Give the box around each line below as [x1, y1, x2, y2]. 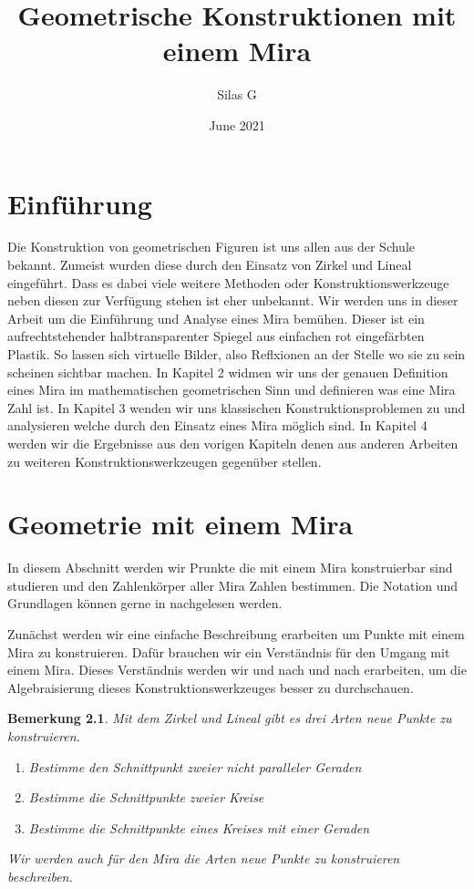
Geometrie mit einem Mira [7, 505, 354, 543]
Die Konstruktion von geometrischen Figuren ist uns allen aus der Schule [7, 237, 415, 256]
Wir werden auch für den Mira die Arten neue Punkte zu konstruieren [7, 849, 400, 868]
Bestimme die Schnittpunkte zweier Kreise [28, 788, 264, 807]
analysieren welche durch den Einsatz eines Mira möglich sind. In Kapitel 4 [7, 416, 428, 435]
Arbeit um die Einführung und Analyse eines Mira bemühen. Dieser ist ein [7, 308, 425, 327]
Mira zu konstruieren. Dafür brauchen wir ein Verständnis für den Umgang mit [7, 642, 450, 661]
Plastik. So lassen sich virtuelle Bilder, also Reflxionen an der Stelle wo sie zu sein [7, 345, 466, 363]
